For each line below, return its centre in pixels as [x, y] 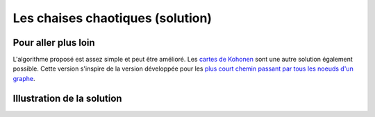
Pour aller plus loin [54, 43]
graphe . [24, 78]
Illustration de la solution [67, 98]
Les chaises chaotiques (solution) [112, 18]
